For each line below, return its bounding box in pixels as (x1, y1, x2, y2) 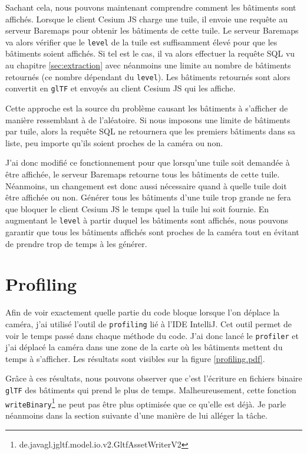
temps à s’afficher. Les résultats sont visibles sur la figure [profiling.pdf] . (5, 352, 265, 364)
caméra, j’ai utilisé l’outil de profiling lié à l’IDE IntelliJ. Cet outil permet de (5, 317, 292, 330)
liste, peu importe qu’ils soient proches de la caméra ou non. (5, 136, 223, 149)
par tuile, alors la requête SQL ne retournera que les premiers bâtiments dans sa (5, 125, 296, 137)
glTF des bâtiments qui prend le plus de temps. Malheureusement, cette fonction (5, 383, 296, 396)
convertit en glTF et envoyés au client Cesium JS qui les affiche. (5, 82, 236, 94)
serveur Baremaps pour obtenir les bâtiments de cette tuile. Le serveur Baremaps (5, 24, 299, 37)
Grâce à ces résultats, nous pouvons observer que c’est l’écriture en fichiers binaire (5, 372, 302, 384)
